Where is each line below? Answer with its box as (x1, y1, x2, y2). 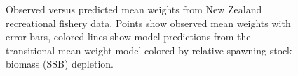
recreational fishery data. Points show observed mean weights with (6, 15, 291, 30)
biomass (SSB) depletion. (6, 56, 114, 71)
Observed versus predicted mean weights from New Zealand (6, 2, 262, 16)
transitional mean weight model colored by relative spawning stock (6, 43, 292, 57)
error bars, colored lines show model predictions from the (6, 29, 251, 44)
